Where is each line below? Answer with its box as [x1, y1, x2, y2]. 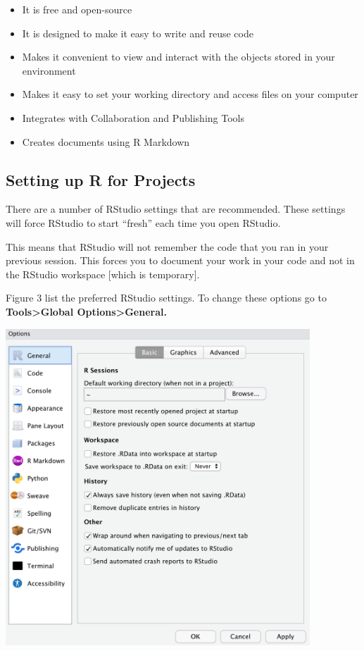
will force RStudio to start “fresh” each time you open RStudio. [6, 215, 281, 230]
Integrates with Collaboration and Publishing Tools [22, 110, 244, 125]
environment [22, 63, 76, 77]
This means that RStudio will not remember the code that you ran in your [6, 239, 329, 254]
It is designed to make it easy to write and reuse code [22, 25, 253, 40]
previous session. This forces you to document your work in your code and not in [6, 253, 355, 268]
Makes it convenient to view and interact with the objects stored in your [22, 49, 335, 64]
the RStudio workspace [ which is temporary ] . [6, 266, 200, 281]
